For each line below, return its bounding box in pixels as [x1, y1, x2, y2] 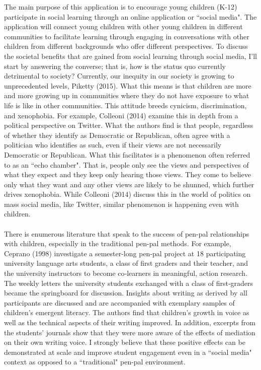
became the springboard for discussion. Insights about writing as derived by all [4, 287, 247, 298]
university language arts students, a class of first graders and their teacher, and [4, 258, 248, 268]
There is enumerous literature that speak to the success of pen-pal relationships [4, 228, 249, 239]
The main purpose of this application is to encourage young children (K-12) [4, 2, 237, 12]
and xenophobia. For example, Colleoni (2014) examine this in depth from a [4, 110, 238, 120]
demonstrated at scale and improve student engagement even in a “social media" [4, 346, 252, 357]
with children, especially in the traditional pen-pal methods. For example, [4, 238, 231, 249]
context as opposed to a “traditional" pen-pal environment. [4, 356, 186, 367]
